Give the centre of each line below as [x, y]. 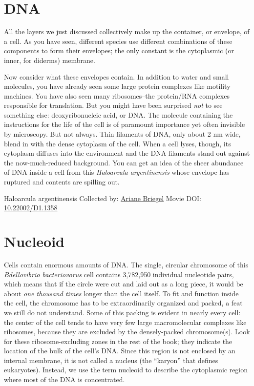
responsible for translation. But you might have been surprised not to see [113, 105]
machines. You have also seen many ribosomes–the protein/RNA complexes [117, 95]
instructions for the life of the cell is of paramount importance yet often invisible [125, 124]
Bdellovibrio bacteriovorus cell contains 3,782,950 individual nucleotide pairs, [119, 274]
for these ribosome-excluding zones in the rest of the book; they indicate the [118, 341]
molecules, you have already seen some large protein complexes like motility [117, 86]
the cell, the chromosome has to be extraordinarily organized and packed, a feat [123, 303]
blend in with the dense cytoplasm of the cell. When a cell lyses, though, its [117, 143]
